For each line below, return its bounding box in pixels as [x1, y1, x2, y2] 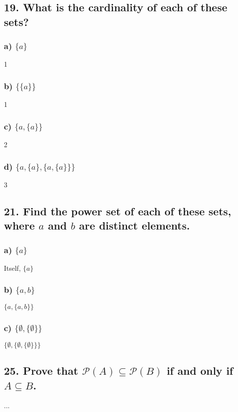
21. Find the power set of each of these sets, [4, 203, 232, 218]
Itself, [4, 262, 21, 273]
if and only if [167, 363, 233, 378]
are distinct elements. [79, 218, 190, 233]
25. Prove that [4, 363, 78, 378]
